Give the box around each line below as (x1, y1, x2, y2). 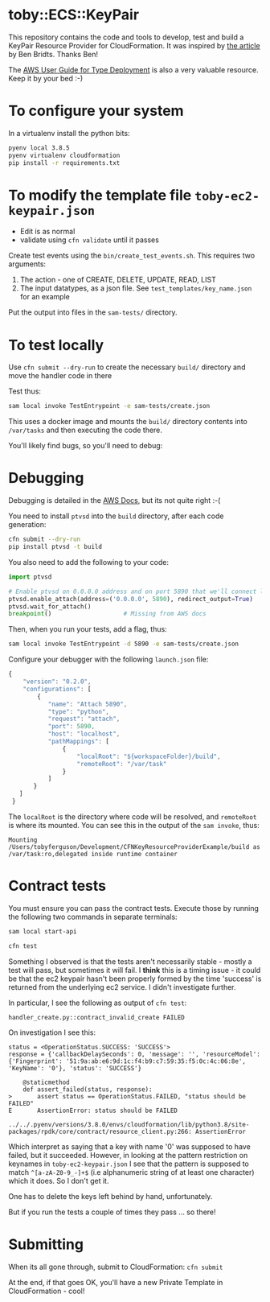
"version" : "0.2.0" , (22, 678, 92, 686)
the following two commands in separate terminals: (8, 912, 178, 921)
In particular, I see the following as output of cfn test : (8, 998, 187, 1007)
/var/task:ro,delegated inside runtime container (8, 850, 178, 858)
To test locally (8, 336, 104, 354)
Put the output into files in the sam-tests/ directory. (8, 307, 178, 317)
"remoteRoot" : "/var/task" (76, 760, 167, 768)
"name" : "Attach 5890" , (47, 700, 128, 708)
